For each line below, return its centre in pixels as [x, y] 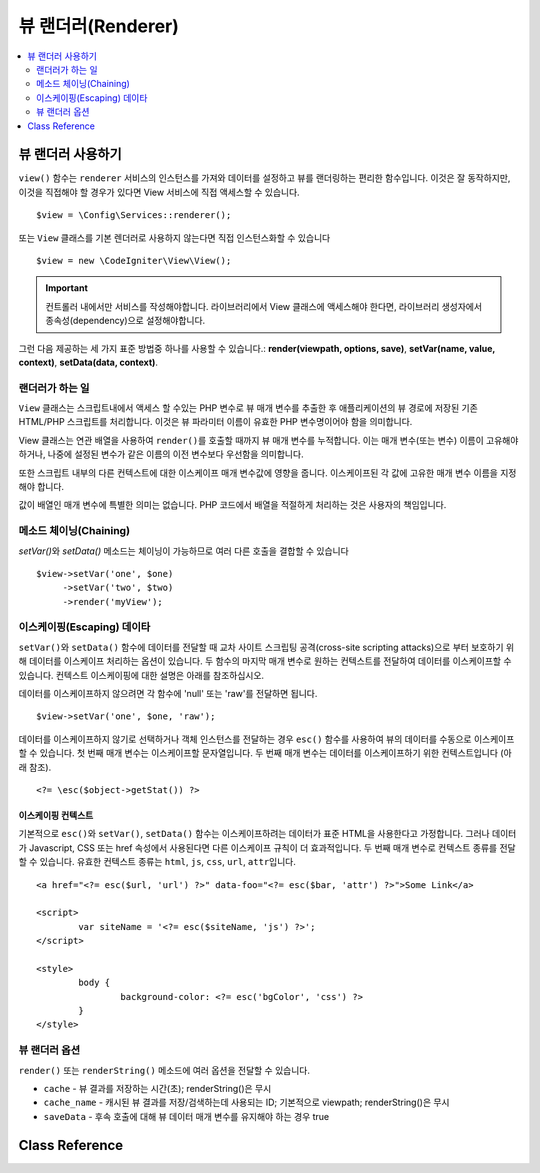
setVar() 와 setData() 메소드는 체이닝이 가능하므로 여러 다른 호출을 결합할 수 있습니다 [183, 551]
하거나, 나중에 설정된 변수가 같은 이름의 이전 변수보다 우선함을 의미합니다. [161, 454]
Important [67, 288]
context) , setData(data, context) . [88, 362]
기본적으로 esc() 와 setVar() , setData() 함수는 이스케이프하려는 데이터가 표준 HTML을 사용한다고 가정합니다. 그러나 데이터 [267, 834]
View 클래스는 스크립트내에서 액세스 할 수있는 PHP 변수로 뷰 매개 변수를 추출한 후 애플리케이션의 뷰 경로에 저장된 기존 [248, 408]
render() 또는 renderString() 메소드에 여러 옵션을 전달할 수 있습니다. [164, 1070]
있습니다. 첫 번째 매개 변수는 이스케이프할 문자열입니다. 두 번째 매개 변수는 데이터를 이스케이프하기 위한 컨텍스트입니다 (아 [275, 753]
